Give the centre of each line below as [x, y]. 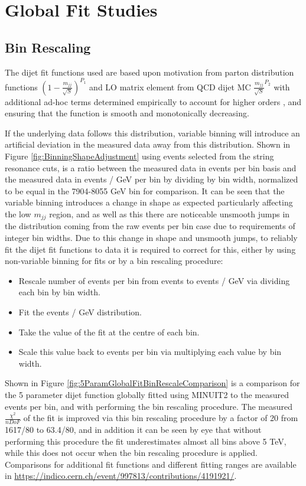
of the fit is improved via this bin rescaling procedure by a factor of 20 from [161, 418]
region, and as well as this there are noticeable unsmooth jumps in [170, 214]
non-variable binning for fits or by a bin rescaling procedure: [114, 261]
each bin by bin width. [59, 292]
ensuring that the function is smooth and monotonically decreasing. [127, 113]
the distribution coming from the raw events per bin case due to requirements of [150, 226]
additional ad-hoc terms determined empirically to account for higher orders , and [153, 101]
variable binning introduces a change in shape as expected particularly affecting [149, 202]
